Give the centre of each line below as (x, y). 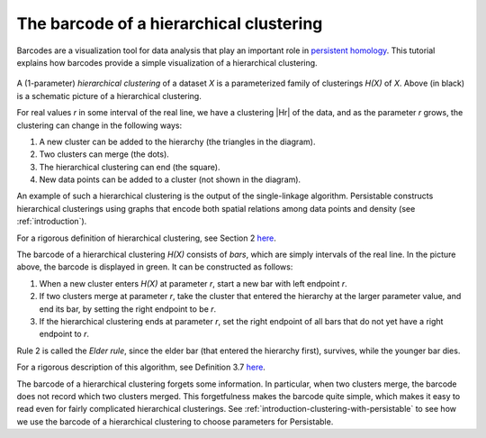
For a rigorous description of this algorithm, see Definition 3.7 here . (141, 367)
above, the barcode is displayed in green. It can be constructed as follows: (155, 267)
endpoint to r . (64, 334)
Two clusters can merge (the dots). (104, 154)
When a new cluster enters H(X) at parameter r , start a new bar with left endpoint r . (193, 283)
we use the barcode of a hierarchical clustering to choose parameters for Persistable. (175, 421)
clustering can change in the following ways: (99, 125)
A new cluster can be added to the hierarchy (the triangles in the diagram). (177, 141)
